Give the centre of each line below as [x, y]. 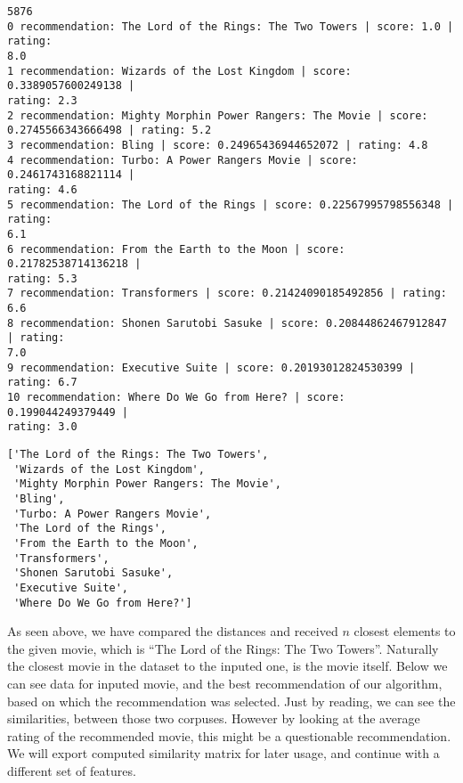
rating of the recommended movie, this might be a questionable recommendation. [229, 735]
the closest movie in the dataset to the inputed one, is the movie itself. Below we [227, 666]
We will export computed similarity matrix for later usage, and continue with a [223, 753]
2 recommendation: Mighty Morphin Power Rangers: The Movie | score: [218, 115]
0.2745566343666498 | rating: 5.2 [110, 130]
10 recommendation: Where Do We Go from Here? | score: [176, 398]
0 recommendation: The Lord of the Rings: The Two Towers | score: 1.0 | [231, 26]
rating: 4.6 [42, 189]
